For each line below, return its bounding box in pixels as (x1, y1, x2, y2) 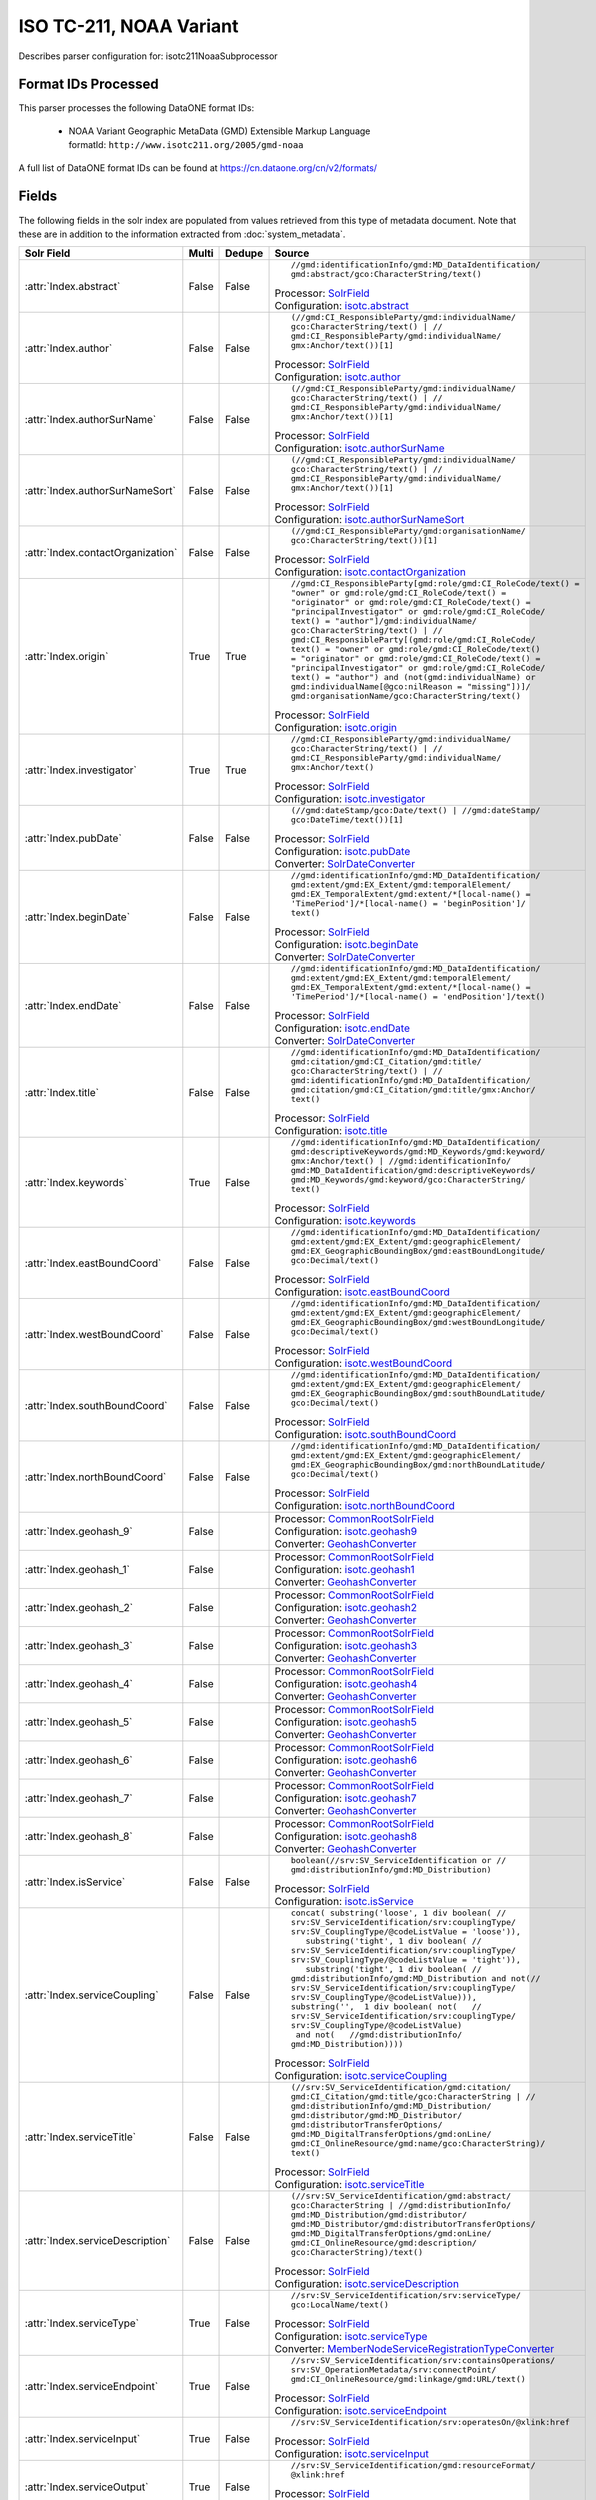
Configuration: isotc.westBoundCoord (274, 1356, 453, 1370)
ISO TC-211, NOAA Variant (18, 15, 239, 37)
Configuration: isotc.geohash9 (274, 1525, 418, 1539)
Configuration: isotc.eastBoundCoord (274, 1285, 450, 1299)
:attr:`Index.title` (24, 1085, 100, 1099)
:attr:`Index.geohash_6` (24, 1753, 134, 1767)
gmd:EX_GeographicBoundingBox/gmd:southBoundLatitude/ (290, 1388, 546, 1399)
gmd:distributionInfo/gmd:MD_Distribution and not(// (290, 1973, 541, 1984)
